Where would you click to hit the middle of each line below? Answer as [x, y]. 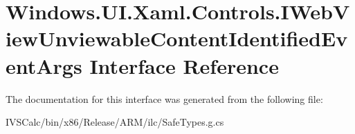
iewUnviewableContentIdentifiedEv [177, 38]
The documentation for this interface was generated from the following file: [164, 98]
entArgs [44, 65]
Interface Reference [184, 65]
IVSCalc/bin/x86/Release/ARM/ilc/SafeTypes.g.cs [115, 122]
